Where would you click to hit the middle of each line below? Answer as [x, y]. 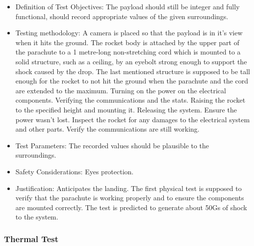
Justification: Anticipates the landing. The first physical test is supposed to [128, 188]
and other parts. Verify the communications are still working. [107, 129]
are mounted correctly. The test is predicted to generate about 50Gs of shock [131, 207]
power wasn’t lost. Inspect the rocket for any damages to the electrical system [133, 119]
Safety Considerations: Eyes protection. [75, 171]
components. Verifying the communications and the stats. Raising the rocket [130, 100]
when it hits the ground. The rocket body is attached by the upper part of [127, 42]
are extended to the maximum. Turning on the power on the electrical [121, 90]
